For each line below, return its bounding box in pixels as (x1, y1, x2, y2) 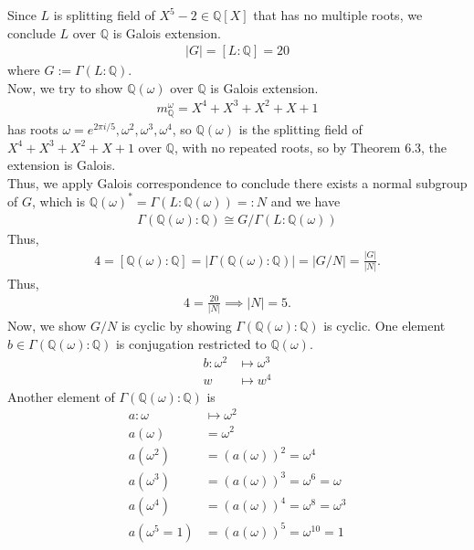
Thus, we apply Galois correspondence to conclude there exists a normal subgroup (7, 173, 468, 192)
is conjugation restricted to (115, 333, 267, 353)
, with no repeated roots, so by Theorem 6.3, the (174, 137, 448, 156)
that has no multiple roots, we (253, 5, 423, 24)
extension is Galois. (7, 155, 116, 175)
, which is (31, 191, 85, 210)
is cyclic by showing (121, 316, 232, 335)
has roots (7, 120, 58, 139)
